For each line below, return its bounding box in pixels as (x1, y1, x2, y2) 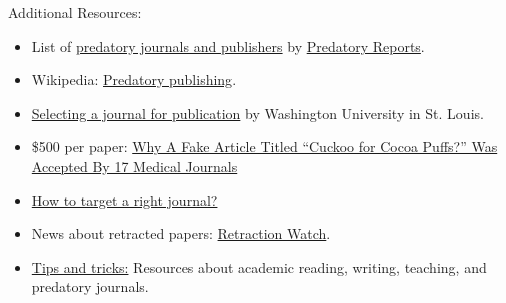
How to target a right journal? (31, 189, 218, 210)
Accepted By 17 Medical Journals (31, 155, 238, 176)
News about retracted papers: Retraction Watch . (31, 223, 331, 244)
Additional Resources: (8, 2, 142, 22)
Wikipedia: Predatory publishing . (31, 69, 237, 90)
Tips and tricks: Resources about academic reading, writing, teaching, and (31, 256, 487, 277)
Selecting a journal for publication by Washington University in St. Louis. (31, 102, 484, 123)
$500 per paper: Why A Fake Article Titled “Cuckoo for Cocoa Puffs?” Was (31, 136, 498, 157)
